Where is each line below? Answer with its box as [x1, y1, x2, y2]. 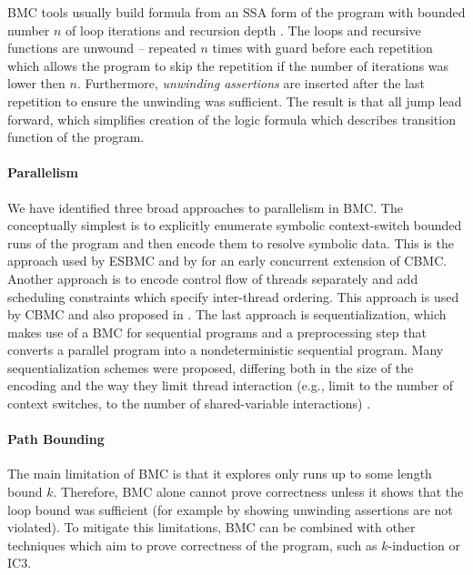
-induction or [387, 535, 460, 554]
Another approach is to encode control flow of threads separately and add [7, 268, 418, 287]
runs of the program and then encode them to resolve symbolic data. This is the [7, 233, 454, 252]
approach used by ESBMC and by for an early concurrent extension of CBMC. [7, 251, 448, 270]
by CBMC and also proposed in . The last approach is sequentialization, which [7, 305, 447, 324]
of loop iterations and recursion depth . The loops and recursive [65, 20, 421, 39]
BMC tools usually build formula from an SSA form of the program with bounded [7, 3, 466, 21]
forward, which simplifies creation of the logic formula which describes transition [7, 109, 456, 128]
